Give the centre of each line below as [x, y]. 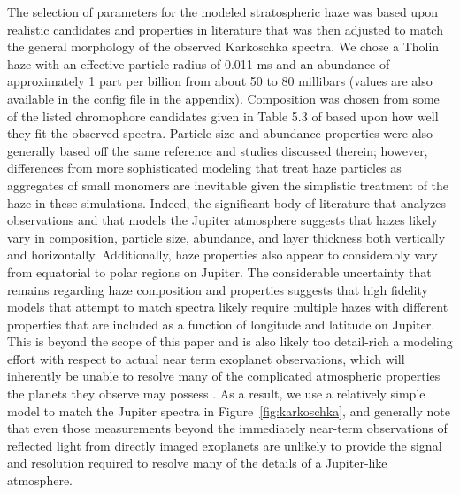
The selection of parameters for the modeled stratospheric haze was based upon [223, 12]
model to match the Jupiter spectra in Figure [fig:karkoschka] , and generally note [229, 410]
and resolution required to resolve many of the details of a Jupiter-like [197, 463]
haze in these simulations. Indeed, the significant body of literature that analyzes [226, 202]
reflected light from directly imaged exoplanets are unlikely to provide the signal [225, 445]
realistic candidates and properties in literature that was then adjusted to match [225, 29]
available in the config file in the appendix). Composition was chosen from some [223, 98]
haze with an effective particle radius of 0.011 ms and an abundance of [199, 63]
